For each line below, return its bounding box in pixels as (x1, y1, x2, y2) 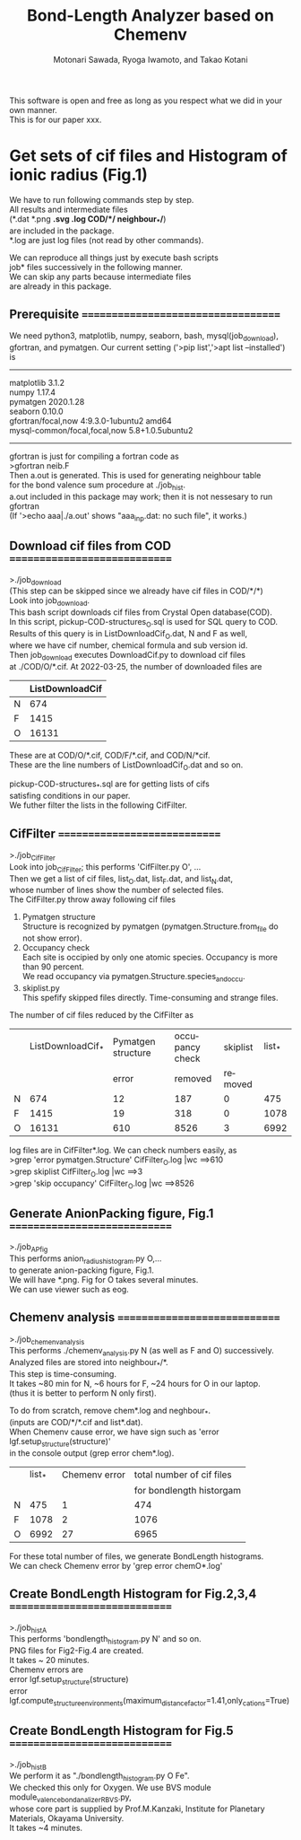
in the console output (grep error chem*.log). (9, 1447, 175, 1459)
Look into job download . (9, 595, 90, 609)
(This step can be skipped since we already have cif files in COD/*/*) (9, 585, 264, 597)
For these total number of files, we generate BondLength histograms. (9, 1550, 264, 1562)
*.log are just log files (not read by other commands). (9, 234, 204, 245)
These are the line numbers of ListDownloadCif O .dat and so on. (9, 759, 244, 772)
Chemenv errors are (9, 1664, 83, 1675)
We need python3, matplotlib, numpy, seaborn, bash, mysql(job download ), (9, 330, 279, 344)
